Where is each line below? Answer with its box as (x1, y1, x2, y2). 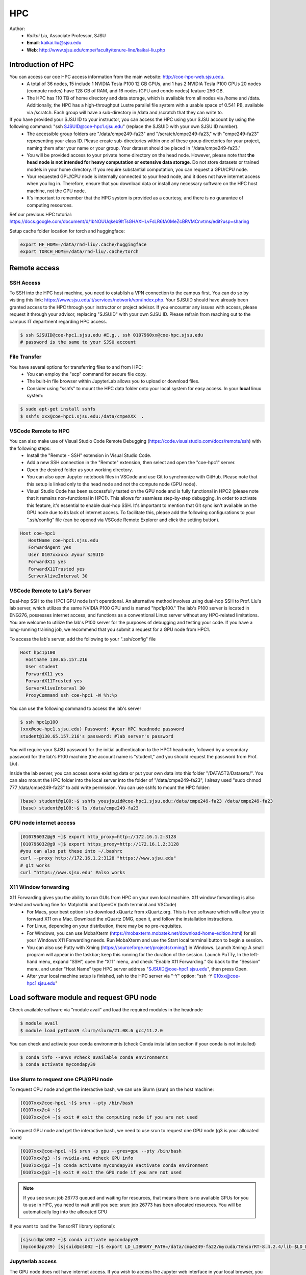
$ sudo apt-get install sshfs (20, 406, 96, 412)
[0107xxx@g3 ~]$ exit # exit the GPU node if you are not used (20, 1169, 182, 1176)
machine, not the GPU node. (27, 188, 86, 194)
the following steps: (9, 445, 51, 451)
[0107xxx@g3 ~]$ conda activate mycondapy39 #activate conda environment (20, 1162, 209, 1168)
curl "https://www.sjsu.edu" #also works (20, 870, 125, 876)
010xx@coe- (213, 973, 241, 979)
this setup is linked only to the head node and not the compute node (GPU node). (27, 481, 197, 487)
